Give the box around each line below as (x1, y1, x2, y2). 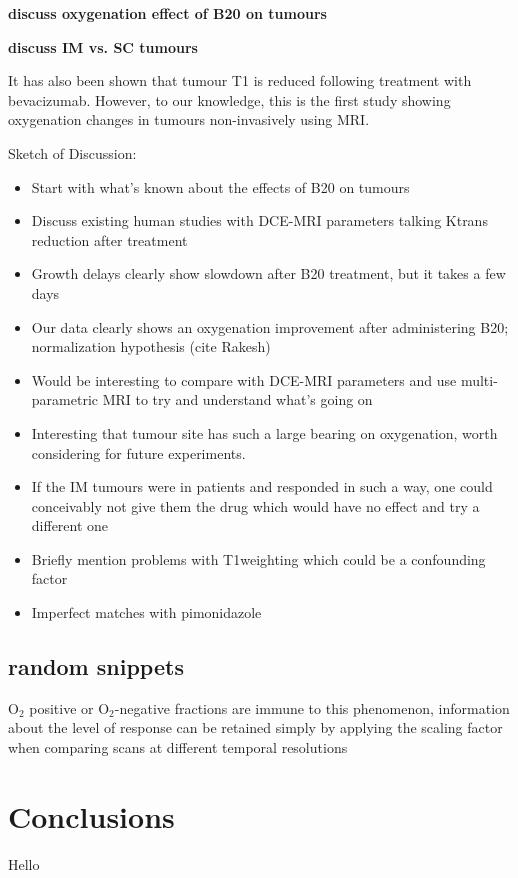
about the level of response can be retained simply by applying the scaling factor (8, 717, 503, 738)
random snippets (8, 651, 184, 682)
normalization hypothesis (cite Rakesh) (31, 336, 271, 357)
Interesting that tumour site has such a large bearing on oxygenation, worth (31, 422, 498, 443)
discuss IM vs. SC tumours (8, 36, 198, 57)
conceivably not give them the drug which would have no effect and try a (31, 495, 480, 516)
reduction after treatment (31, 229, 188, 250)
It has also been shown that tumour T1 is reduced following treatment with (8, 70, 472, 91)
